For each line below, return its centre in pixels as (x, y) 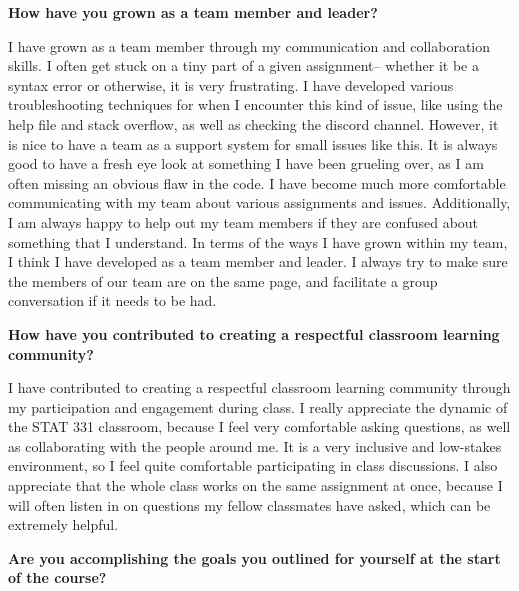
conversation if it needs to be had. (112, 300)
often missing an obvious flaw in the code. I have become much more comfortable (257, 182)
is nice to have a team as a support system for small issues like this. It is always (253, 143)
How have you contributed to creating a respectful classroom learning (254, 333)
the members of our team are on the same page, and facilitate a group (223, 280)
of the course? (57, 577)
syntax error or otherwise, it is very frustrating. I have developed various (231, 84)
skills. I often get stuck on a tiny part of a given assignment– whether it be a (243, 65)
